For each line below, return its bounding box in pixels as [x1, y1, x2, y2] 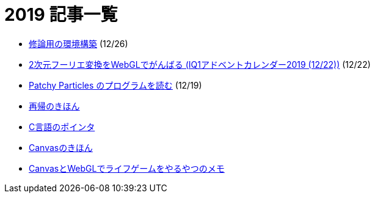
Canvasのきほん [29, 142, 93, 153]
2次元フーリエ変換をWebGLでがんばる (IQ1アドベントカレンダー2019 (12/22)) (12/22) [29, 59, 371, 70]
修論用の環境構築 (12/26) [29, 38, 128, 49]
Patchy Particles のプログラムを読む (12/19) [29, 79, 202, 90]
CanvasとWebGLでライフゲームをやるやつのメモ [29, 163, 225, 174]
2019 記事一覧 [4, 4, 118, 25]
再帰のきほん [29, 100, 80, 111]
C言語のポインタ [29, 121, 95, 132]
